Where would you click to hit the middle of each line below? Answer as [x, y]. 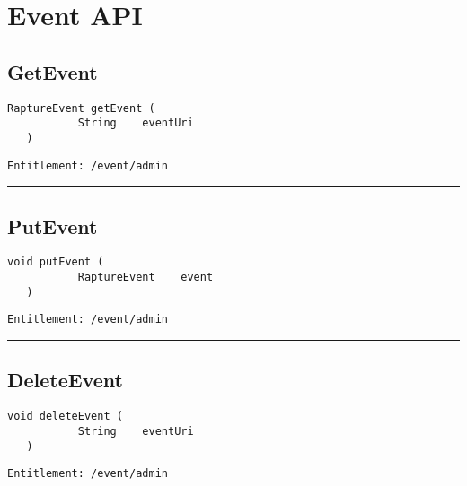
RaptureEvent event [145, 278]
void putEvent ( [56, 262]
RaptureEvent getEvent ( [81, 108]
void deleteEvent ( [65, 417]
